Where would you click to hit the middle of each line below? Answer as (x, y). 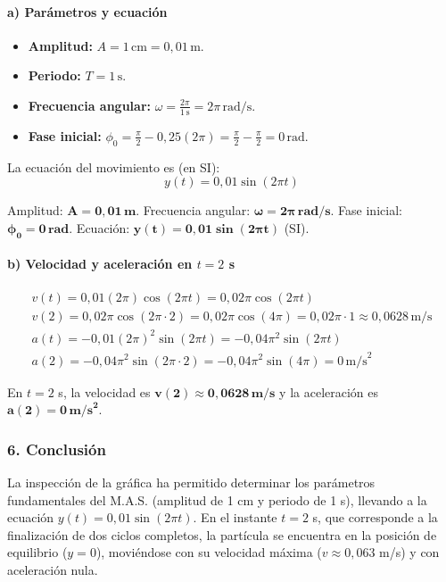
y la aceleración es (329, 391)
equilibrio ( (37, 552)
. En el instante (235, 517)
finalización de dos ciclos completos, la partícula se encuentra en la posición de (222, 534)
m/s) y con (409, 552)
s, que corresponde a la (375, 517)
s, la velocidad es (104, 391)
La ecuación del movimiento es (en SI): (114, 166)
